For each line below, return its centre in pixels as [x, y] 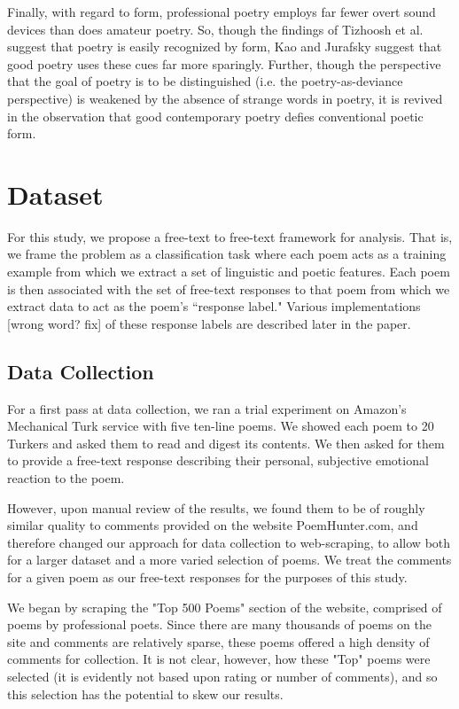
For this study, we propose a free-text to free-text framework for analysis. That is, [230, 236]
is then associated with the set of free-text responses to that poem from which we [229, 288]
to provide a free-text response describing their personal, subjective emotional [218, 460]
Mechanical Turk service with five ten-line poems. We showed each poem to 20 [221, 426]
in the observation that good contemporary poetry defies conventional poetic [215, 116]
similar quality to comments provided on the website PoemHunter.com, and [213, 525]
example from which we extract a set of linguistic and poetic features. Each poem [229, 272]
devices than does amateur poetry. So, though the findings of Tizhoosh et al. [215, 29]
